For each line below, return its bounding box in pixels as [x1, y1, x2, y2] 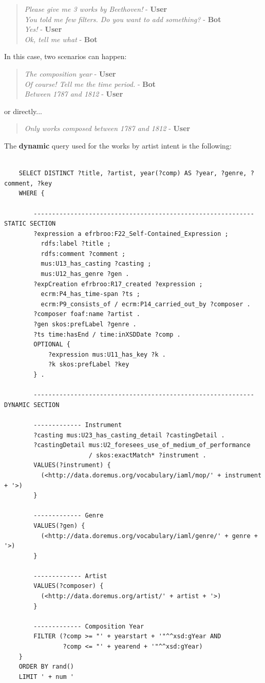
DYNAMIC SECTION [4, 401, 60, 409]
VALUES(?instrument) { [33, 462, 111, 469]
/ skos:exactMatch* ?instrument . [88, 451, 206, 459]
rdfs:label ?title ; [41, 240, 111, 248]
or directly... [4, 105, 42, 116]
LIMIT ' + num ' [18, 673, 74, 680]
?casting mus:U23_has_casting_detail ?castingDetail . [33, 431, 225, 439]
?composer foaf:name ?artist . [33, 310, 140, 318]
